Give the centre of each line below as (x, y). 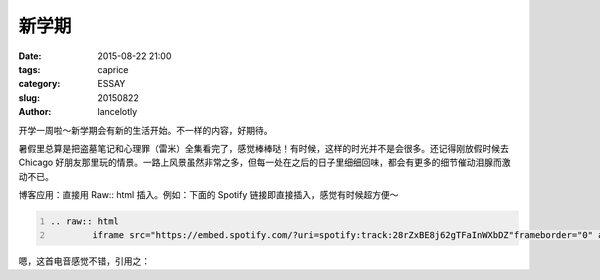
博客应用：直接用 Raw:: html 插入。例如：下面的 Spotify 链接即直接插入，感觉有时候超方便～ (208, 195)
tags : (29, 69)
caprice (113, 69)
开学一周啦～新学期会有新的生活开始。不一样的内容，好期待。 (145, 130)
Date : (30, 56)
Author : (35, 112)
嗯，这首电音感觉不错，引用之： (84, 261)
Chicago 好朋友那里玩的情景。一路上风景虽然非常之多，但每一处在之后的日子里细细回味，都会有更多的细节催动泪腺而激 (264, 162)
